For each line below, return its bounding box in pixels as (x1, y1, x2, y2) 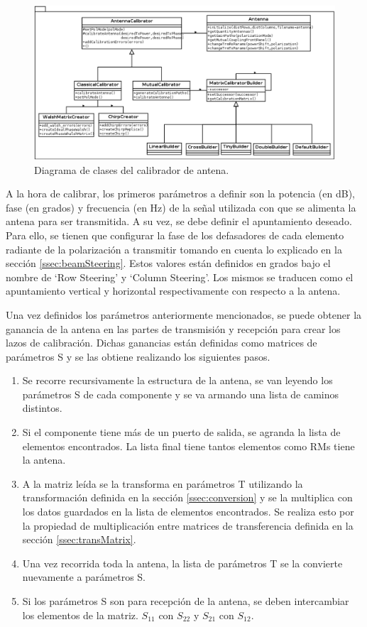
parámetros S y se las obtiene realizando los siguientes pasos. (6, 349, 270, 364)
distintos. (22, 400, 62, 415)
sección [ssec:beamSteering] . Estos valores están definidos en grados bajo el (6, 256, 331, 271)
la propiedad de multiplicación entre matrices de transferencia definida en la (22, 518, 354, 533)
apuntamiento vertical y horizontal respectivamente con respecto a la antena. (6, 283, 341, 298)
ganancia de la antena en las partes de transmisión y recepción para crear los (6, 321, 341, 336)
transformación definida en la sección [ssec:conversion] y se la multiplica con (22, 490, 353, 505)
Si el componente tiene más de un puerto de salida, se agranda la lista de (22, 425, 341, 440)
